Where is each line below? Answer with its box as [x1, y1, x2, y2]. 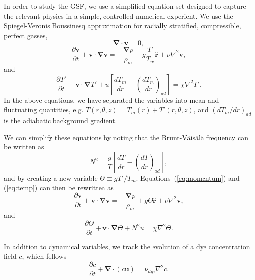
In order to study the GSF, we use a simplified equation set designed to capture [4, 1, 246, 11]
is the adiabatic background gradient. [4, 115, 117, 126]
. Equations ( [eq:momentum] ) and [136, 173, 240, 183]
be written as [4, 141, 44, 152]
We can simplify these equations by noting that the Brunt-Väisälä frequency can [4, 132, 248, 142]
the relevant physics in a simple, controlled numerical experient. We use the [4, 10, 233, 21]
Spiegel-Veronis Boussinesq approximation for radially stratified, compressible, [4, 20, 241, 31]
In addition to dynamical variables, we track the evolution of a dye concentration [4, 241, 250, 251]
